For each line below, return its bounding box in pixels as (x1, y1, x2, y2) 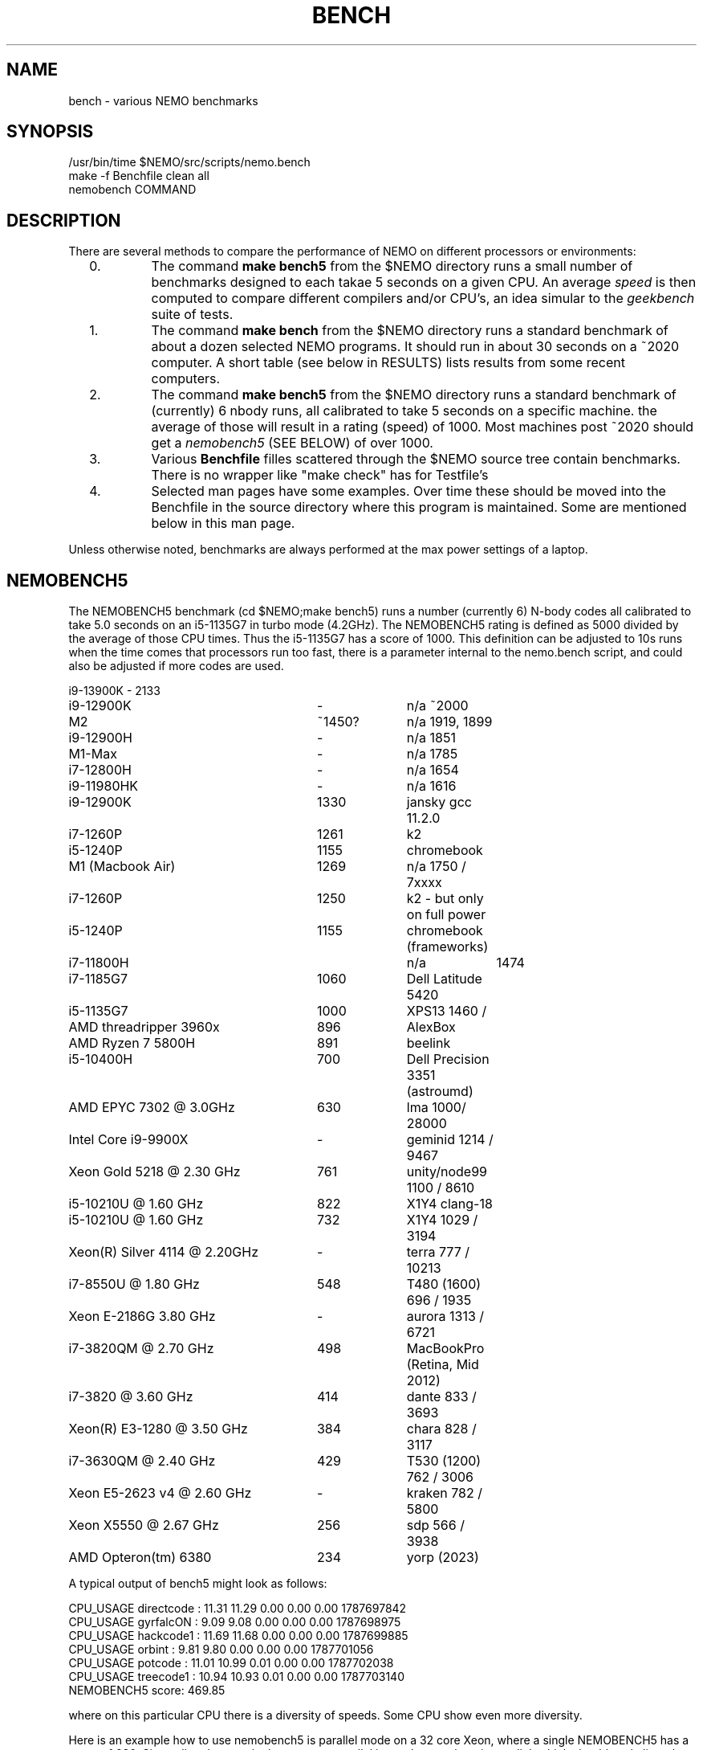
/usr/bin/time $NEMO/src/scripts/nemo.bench (68, 155, 311, 170)
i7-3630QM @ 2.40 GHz (68, 1453, 216, 1470)
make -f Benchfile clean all (68, 169, 209, 183)
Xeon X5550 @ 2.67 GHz (68, 1517, 219, 1534)
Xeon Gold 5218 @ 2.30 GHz (68, 1163, 241, 1180)
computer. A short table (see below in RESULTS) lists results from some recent (151, 354, 625, 371)
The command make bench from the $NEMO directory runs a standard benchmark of (151, 322, 668, 339)
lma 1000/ (406, 1099, 466, 1116)
